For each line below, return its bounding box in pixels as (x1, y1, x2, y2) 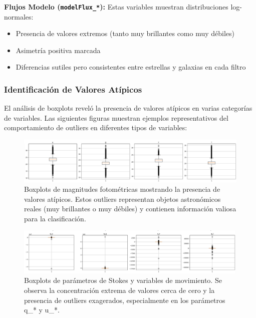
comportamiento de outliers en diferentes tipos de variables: (4, 122, 187, 133)
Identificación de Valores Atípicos (4, 83, 142, 95)
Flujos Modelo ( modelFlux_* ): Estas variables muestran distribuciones (4, 2, 228, 12)
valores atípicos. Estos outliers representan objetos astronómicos (24, 193, 221, 204)
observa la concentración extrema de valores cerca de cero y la (24, 284, 215, 295)
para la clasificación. (24, 213, 86, 223)
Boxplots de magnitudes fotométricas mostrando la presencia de (24, 184, 220, 194)
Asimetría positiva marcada (16, 45, 101, 55)
